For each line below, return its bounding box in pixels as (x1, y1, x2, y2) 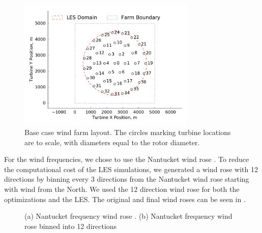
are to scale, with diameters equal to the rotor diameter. (24, 137, 200, 147)
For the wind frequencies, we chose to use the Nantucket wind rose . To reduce (4, 154, 249, 164)
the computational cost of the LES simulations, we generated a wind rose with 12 (4, 163, 258, 174)
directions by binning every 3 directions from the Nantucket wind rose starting (4, 174, 249, 184)
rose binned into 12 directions (24, 220, 117, 231)
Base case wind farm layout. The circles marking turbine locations (24, 127, 231, 138)
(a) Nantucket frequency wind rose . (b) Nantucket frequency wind (24, 211, 232, 221)
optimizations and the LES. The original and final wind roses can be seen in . (4, 193, 246, 204)
